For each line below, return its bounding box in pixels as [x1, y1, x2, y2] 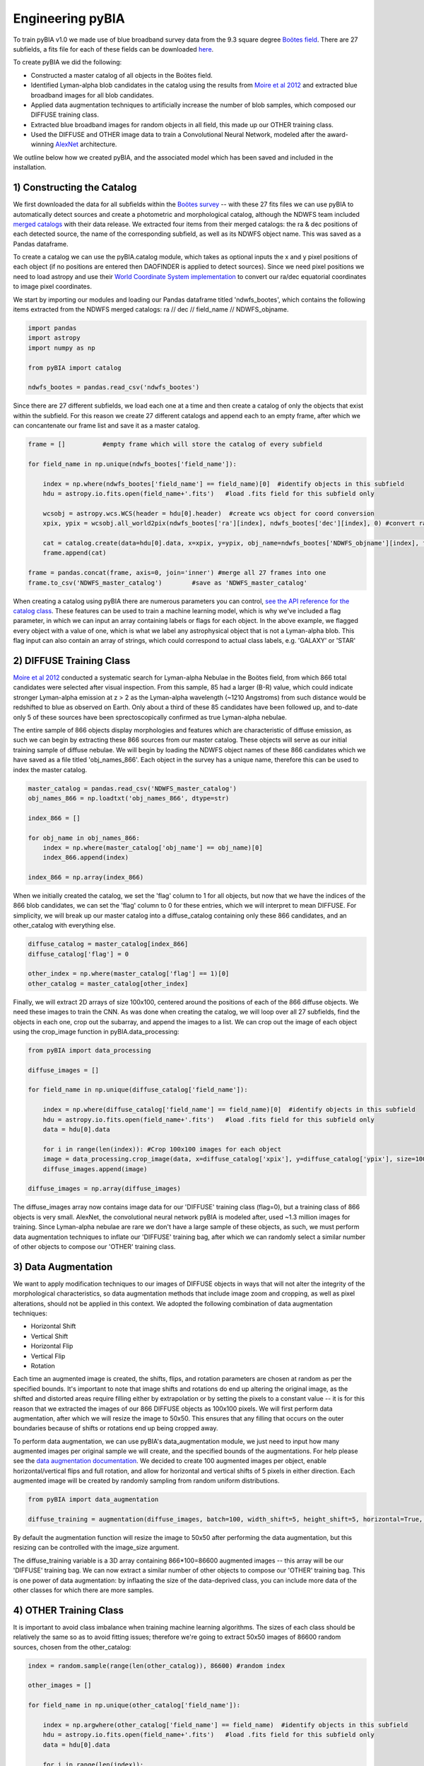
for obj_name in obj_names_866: [28, 834, 141, 842]
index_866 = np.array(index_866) [28, 873, 144, 882]
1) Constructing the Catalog [13, 182, 137, 194]
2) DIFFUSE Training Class [13, 654, 131, 667]
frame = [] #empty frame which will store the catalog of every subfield [28, 440, 323, 449]
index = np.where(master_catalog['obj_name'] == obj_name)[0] [42, 843, 263, 851]
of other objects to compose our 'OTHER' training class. [13, 1242, 176, 1250]
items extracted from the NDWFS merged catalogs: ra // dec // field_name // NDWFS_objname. [13, 305, 289, 314]
